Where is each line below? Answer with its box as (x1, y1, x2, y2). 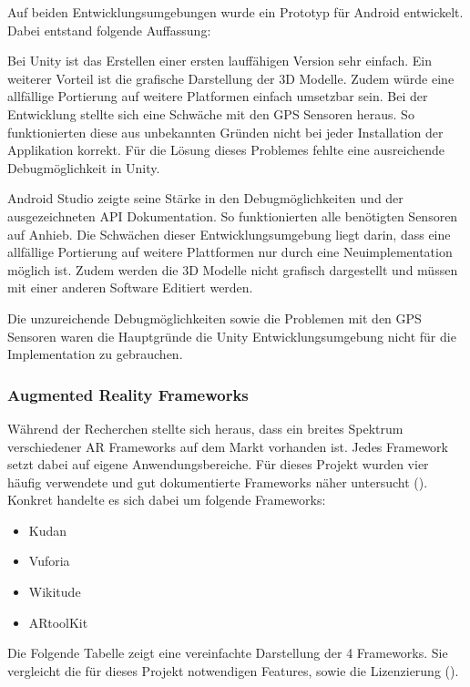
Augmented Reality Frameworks (7, 383, 249, 405)
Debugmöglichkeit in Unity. (7, 158, 160, 177)
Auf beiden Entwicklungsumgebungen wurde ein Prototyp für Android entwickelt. (7, 3, 464, 21)
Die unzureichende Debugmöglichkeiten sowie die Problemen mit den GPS (7, 308, 422, 327)
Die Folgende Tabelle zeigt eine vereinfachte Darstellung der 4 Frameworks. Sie (7, 643, 448, 662)
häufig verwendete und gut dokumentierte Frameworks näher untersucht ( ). (7, 472, 428, 491)
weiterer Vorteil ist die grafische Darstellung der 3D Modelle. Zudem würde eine (7, 68, 455, 87)
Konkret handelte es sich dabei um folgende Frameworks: (7, 490, 326, 509)
